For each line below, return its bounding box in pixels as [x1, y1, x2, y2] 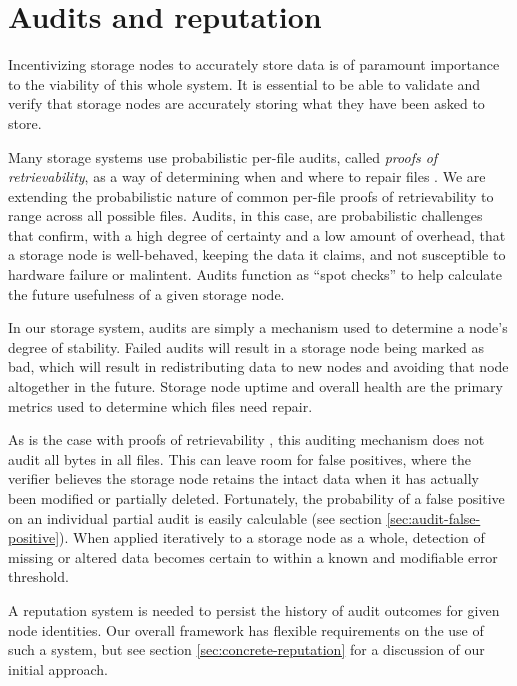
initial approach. [8, 658, 109, 679]
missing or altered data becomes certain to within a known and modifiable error [8, 546, 498, 567]
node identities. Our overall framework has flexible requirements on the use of [8, 619, 484, 640]
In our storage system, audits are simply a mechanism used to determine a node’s [8, 317, 508, 338]
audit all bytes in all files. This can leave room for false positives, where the [8, 448, 471, 469]
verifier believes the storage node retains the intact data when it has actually [8, 468, 480, 489]
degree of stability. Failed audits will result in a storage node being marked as [8, 336, 484, 357]
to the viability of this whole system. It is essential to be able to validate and [8, 73, 481, 94]
